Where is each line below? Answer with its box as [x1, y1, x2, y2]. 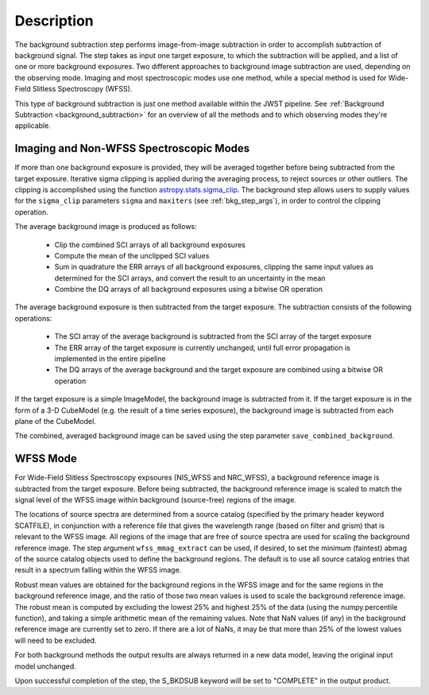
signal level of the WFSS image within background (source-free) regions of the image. [14, 495, 297, 505]
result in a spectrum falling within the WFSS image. [14, 565, 182, 575]
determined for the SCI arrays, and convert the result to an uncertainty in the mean [54, 273, 326, 282]
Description [14, 12, 95, 29]
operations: [14, 313, 52, 323]
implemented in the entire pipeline [54, 354, 166, 363]
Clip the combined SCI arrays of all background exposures [54, 239, 246, 250]
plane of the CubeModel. [14, 417, 97, 425]
